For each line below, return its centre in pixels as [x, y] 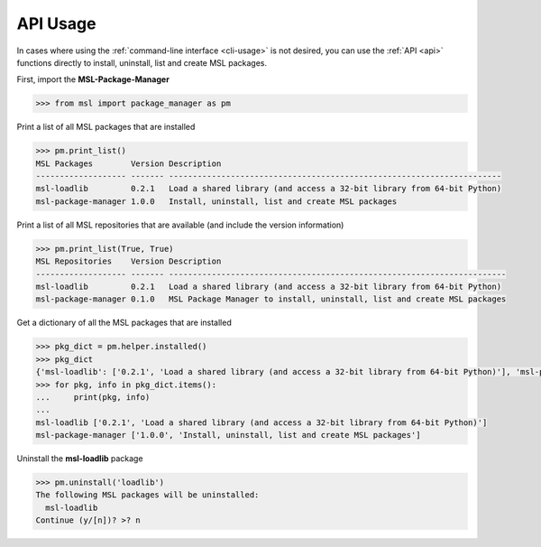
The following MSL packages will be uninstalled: [147, 495]
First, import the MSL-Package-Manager [93, 79]
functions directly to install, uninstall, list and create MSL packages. [142, 62]
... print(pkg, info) [93, 397]
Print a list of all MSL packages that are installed [106, 127]
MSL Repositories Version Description [128, 261]
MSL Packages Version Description [128, 163]
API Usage [56, 23]
